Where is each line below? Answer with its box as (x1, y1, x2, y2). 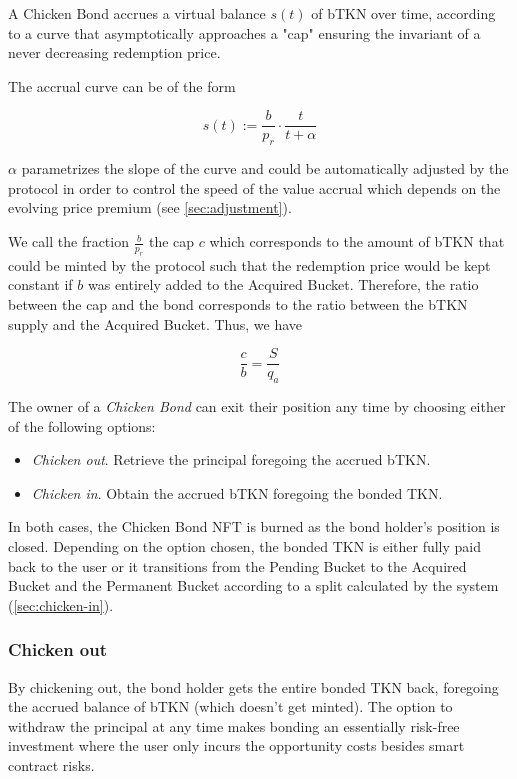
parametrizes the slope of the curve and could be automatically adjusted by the (21, 158, 509, 179)
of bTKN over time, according (311, 3, 496, 23)
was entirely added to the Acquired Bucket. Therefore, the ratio (87, 274, 479, 295)
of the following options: (8, 415, 156, 436)
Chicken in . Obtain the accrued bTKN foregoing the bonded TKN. (31, 482, 443, 503)
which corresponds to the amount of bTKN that (209, 231, 505, 252)
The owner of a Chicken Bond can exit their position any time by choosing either (8, 396, 506, 417)
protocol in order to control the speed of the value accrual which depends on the (8, 177, 501, 198)
